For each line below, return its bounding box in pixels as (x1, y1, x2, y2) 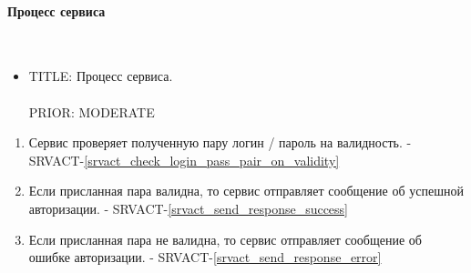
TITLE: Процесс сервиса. (28, 66, 173, 86)
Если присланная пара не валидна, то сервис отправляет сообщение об (28, 229, 422, 248)
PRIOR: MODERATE (28, 102, 155, 121)
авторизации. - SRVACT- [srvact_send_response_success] (28, 198, 349, 217)
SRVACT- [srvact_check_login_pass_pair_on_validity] (28, 150, 340, 169)
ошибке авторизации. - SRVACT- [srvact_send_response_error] (28, 248, 382, 267)
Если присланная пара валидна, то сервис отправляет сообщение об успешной (28, 181, 464, 200)
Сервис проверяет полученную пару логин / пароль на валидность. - (28, 133, 412, 152)
